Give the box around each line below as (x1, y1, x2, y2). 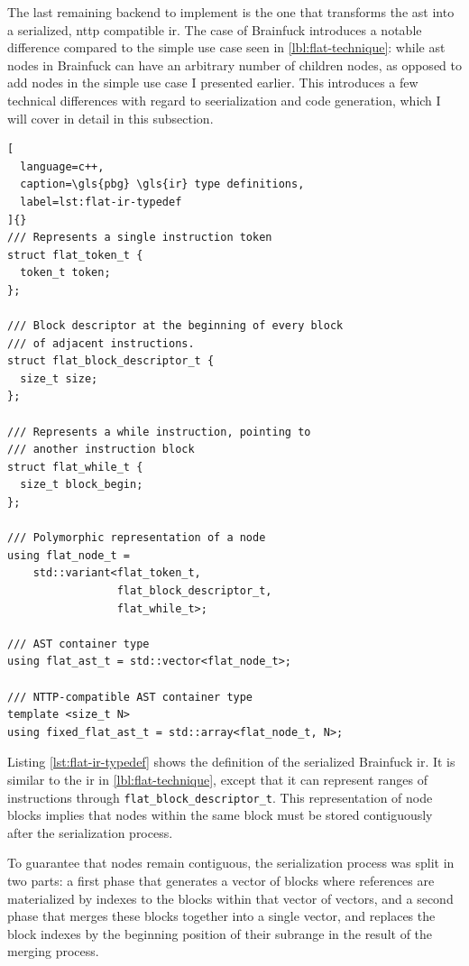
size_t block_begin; (20, 478, 143, 492)
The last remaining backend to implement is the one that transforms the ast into (7, 3, 455, 21)
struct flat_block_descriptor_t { (7, 354, 215, 368)
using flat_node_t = (7, 548, 131, 562)
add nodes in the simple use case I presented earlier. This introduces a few (7, 73, 418, 92)
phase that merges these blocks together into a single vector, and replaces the (7, 906, 436, 925)
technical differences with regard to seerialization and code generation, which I (7, 90, 441, 109)
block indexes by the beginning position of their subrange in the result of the (7, 924, 433, 943)
